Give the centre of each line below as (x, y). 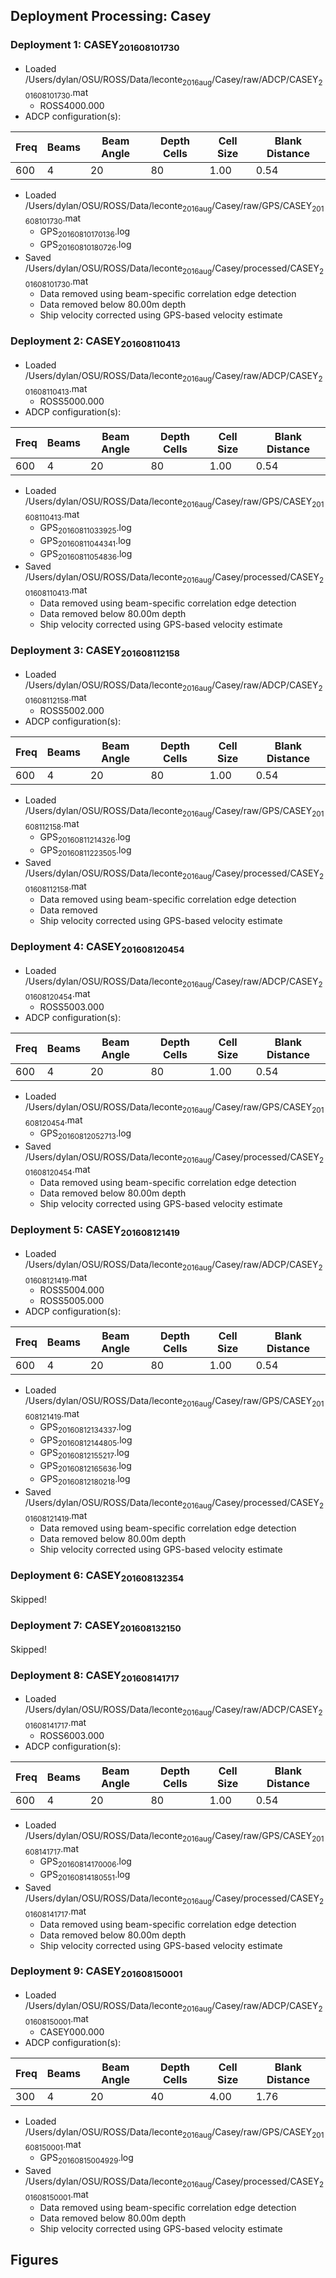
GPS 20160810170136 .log (85, 232)
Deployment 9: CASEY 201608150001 (96, 1972)
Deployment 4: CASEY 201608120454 (97, 947)
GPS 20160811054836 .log (86, 554)
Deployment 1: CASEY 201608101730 (95, 46)
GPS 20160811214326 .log (85, 837)
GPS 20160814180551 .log (85, 1876)
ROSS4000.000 (72, 105)
